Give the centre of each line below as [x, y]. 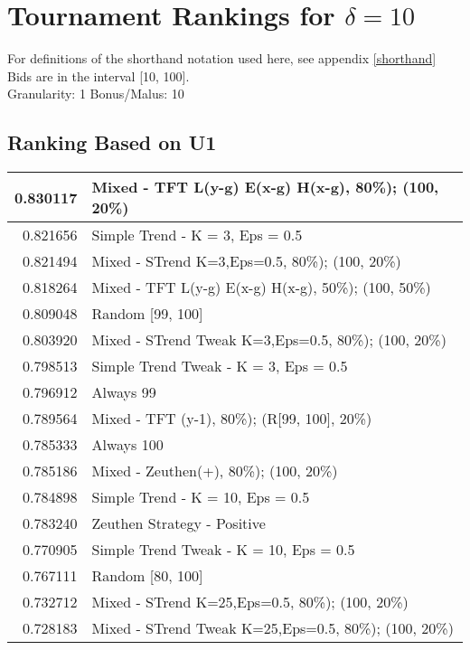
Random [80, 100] [147, 576]
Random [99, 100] [147, 314]
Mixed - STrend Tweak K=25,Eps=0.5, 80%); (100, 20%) [273, 628]
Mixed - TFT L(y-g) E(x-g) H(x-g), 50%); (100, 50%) [261, 287]
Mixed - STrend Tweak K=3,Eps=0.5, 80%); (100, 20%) [269, 340]
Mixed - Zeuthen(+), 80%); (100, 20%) [215, 471]
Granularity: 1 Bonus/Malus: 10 [96, 94]
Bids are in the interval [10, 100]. [99, 75]
